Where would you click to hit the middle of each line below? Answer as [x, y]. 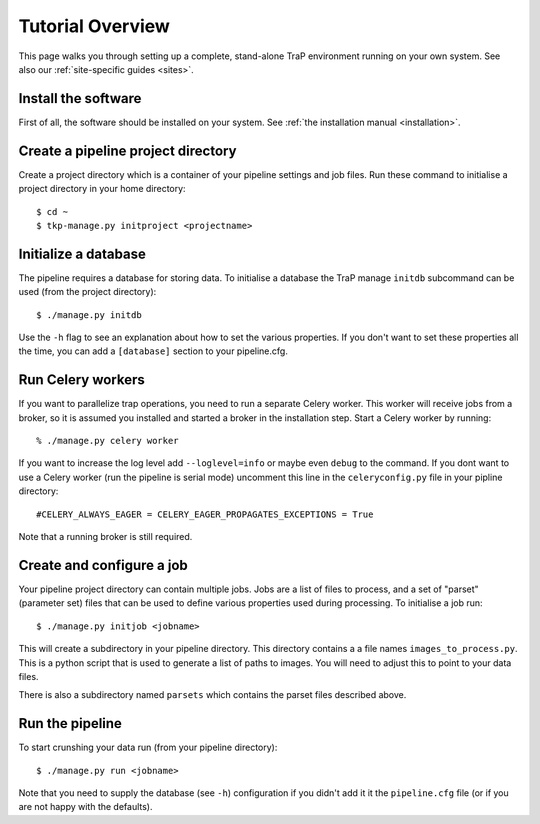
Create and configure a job [103, 565]
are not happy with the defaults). [86, 807]
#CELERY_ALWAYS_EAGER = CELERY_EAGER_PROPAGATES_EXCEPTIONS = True [205, 514]
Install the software [80, 98]
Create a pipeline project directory [127, 150]
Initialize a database [82, 253]
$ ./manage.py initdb [89, 314]
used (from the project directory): [87, 292]
